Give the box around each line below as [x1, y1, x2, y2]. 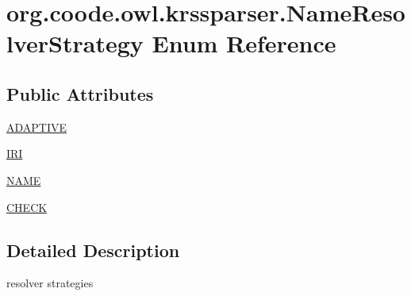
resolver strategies [6, 275, 94, 291]
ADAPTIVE [6, 118, 67, 135]
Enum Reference [152, 27, 336, 60]
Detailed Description [6, 237, 180, 262]
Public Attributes [6, 81, 154, 106]
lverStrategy [6, 27, 144, 60]
